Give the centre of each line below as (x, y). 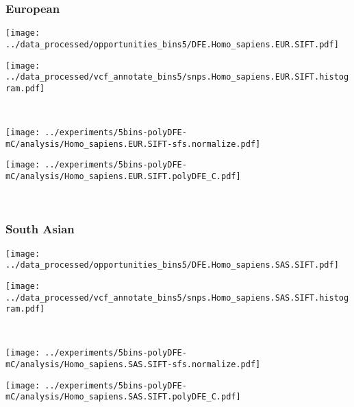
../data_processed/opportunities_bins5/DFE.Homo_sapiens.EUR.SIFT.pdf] (172, 44)
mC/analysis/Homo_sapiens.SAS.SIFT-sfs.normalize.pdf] (133, 365)
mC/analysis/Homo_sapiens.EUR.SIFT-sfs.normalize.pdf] (133, 144)
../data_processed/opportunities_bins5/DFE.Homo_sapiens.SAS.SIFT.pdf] (172, 265)
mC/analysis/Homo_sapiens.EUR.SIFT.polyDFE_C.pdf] (123, 177)
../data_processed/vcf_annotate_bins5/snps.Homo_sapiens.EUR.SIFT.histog (177, 77)
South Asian (40, 229)
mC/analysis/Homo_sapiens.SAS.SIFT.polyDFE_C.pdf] (123, 397)
